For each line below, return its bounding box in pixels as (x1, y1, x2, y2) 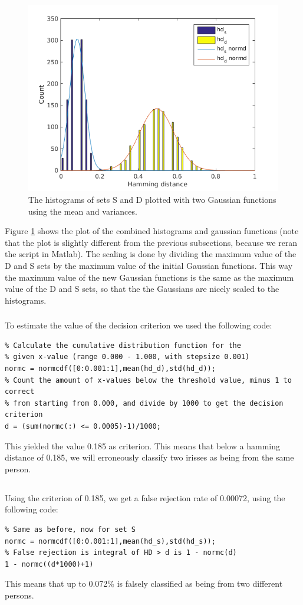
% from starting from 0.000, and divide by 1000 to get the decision (5, 399, 284, 407)
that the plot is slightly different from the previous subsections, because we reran (5, 236, 298, 248)
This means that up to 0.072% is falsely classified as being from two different (5, 577, 283, 590)
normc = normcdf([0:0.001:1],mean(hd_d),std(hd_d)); (5, 364, 216, 373)
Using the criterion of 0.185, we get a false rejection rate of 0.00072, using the (5, 491, 285, 504)
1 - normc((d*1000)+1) (5, 560, 94, 568)
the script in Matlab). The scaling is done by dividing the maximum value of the (5, 248, 297, 260)
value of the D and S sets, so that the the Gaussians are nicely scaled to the (5, 282, 279, 295)
